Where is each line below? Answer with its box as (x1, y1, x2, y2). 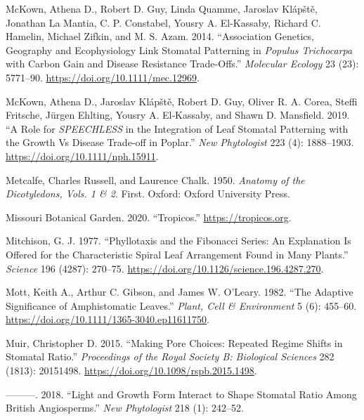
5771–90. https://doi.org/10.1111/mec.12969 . (6, 70, 200, 84)
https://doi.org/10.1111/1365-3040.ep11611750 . (6, 312, 209, 327)
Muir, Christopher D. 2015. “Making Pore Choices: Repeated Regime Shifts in (6, 335, 343, 350)
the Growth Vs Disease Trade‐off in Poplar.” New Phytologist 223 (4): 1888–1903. (6, 135, 354, 150)
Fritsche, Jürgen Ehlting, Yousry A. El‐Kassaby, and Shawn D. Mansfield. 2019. (6, 107, 350, 122)
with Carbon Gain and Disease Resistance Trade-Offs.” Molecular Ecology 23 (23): (6, 56, 359, 71)
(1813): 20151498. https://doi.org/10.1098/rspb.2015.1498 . (6, 363, 257, 378)
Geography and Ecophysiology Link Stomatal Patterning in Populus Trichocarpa (6, 42, 353, 57)
